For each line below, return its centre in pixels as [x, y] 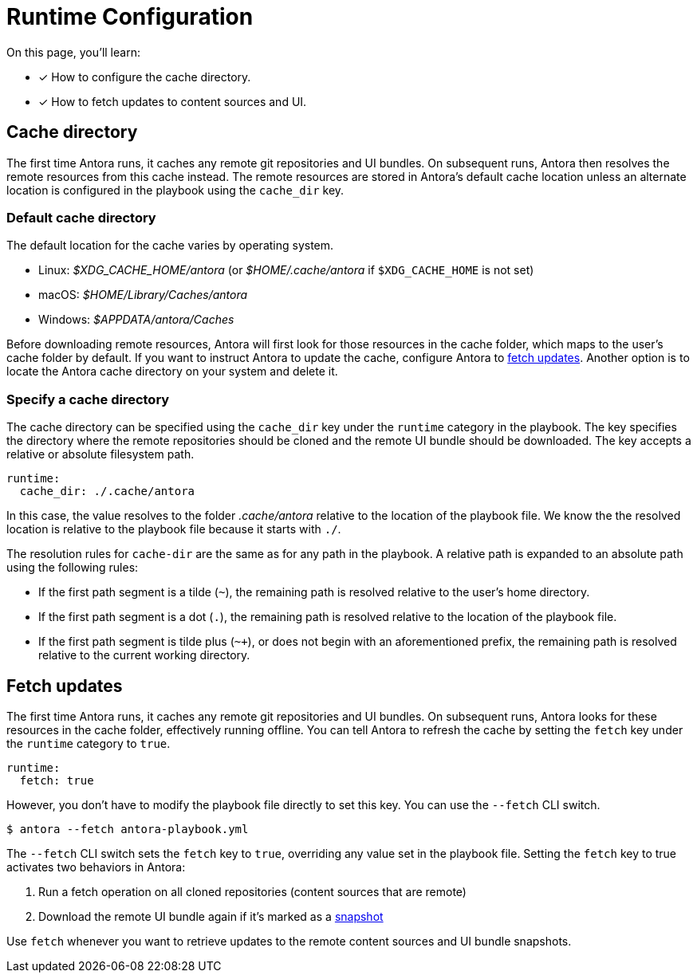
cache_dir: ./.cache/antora [107, 491]
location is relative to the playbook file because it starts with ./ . [174, 529]
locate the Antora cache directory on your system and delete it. [172, 372]
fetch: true [57, 780]
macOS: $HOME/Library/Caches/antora [143, 295]
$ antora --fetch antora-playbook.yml [128, 829]
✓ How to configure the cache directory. [145, 77]
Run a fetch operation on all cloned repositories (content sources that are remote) [252, 891]
